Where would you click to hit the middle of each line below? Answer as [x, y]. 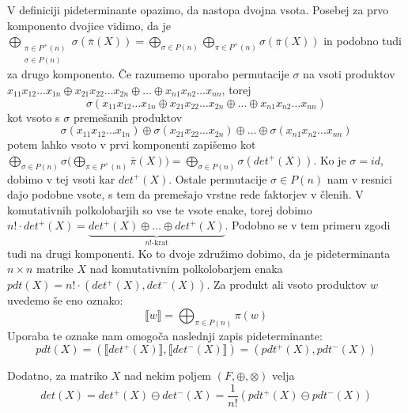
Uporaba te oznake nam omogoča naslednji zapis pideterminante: [165, 335]
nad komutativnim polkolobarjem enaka [186, 269]
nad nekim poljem [168, 375]
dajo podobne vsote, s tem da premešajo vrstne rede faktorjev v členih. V [185, 194]
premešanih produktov [128, 117]
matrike [55, 269]
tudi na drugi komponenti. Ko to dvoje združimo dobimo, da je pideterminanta [199, 253]
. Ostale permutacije [218, 178]
